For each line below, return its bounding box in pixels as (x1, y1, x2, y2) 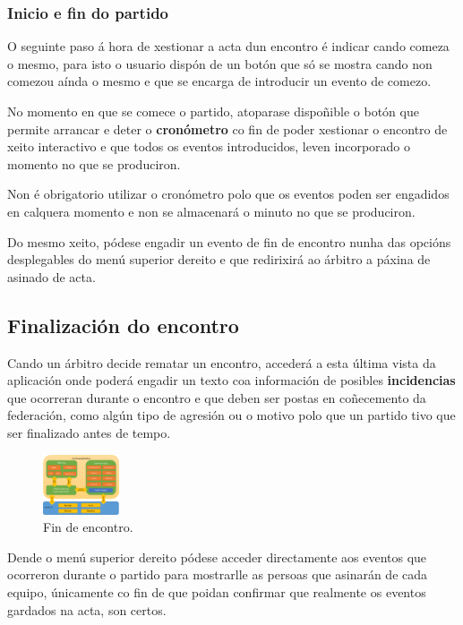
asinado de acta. (7, 267, 96, 286)
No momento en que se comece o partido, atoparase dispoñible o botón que (7, 102, 419, 120)
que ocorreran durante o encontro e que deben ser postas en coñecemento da (7, 388, 426, 407)
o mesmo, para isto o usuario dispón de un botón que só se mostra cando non (7, 54, 433, 73)
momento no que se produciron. (7, 154, 181, 173)
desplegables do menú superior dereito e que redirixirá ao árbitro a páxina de (7, 250, 431, 269)
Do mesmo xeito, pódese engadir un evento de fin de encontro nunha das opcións (7, 232, 451, 251)
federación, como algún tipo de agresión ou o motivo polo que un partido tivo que (7, 406, 456, 424)
